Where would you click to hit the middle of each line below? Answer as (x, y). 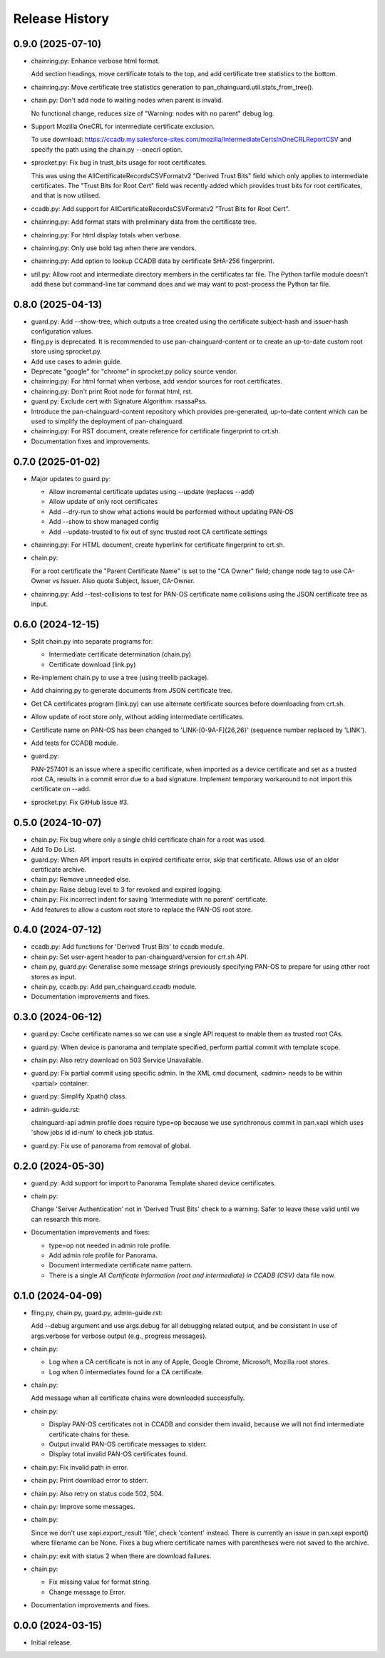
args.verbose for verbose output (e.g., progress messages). (119, 1336)
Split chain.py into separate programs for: (92, 641)
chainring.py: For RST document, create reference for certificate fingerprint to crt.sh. (156, 431)
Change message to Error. (87, 1592)
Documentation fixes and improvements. (91, 441)
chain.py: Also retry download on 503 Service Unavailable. (117, 1060)
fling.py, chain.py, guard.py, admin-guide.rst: (97, 1312)
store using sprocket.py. (67, 351)
